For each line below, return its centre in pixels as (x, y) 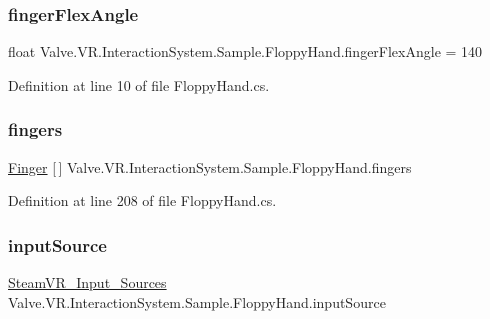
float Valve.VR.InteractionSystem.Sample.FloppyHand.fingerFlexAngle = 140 (245, 51)
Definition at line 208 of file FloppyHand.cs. (142, 200)
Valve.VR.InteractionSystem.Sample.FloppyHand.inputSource (197, 301)
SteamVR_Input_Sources (87, 282)
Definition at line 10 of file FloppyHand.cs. (139, 84)
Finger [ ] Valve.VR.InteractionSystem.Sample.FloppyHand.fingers (210, 166)
